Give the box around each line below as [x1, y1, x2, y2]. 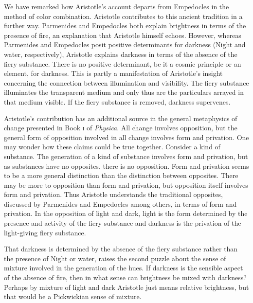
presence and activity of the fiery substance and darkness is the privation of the [4, 218, 241, 228]
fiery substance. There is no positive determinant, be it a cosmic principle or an [4, 58, 241, 69]
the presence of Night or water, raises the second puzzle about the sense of [4, 253, 226, 263]
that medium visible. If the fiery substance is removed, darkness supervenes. [4, 96, 231, 107]
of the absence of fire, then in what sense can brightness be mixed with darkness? [4, 272, 247, 283]
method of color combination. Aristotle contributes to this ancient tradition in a [4, 11, 243, 21]
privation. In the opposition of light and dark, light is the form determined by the [4, 208, 248, 218]
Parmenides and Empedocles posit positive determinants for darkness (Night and [4, 39, 246, 50]
